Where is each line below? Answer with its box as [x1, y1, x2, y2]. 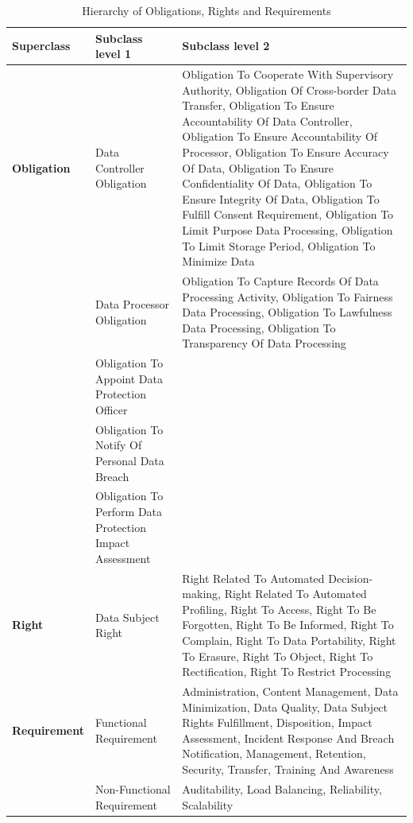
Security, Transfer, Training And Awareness [182, 761, 394, 778]
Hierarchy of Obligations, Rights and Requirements [82, 2, 331, 18]
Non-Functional [95, 780, 171, 797]
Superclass [12, 37, 71, 54]
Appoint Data [95, 370, 163, 386]
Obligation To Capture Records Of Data [182, 273, 379, 289]
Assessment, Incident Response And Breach [182, 729, 395, 746]
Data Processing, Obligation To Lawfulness [182, 304, 392, 320]
